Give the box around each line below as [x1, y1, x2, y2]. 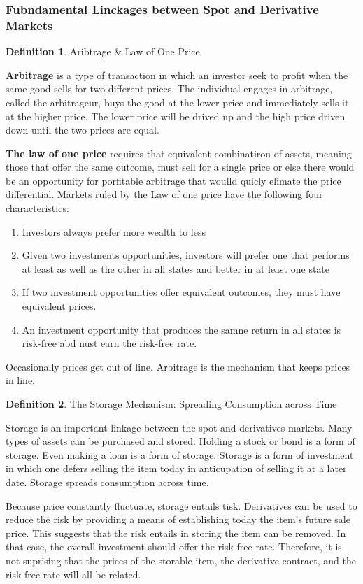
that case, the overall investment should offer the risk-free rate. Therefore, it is [6, 539, 342, 554]
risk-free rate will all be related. [6, 567, 141, 581]
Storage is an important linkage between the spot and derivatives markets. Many [6, 420, 353, 434]
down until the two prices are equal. [6, 122, 159, 137]
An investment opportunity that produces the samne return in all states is [22, 322, 341, 336]
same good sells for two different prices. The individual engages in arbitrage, [6, 81, 333, 96]
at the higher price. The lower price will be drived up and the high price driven [6, 108, 346, 123]
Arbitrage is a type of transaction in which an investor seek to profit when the [6, 67, 348, 82]
